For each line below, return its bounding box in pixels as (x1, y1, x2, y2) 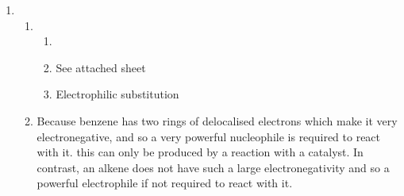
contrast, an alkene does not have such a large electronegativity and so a (37, 159, 390, 175)
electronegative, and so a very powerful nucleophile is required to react (37, 128, 381, 144)
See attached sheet (56, 59, 146, 75)
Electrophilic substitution (56, 86, 179, 102)
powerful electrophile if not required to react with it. (37, 175, 293, 191)
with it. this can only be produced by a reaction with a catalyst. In (37, 144, 364, 160)
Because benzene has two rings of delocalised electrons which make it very (37, 112, 398, 129)
